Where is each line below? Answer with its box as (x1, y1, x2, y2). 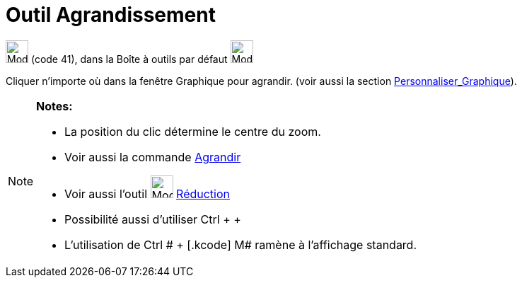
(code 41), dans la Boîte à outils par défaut (30, 52, 228, 65)
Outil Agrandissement (6, 3, 216, 27)
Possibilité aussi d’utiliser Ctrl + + (64, 212, 241, 226)
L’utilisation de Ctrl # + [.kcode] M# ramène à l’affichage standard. (64, 237, 417, 252)
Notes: (36, 98, 73, 113)
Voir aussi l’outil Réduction (64, 186, 231, 201)
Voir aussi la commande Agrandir (64, 149, 241, 164)
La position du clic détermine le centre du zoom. (64, 124, 321, 139)
